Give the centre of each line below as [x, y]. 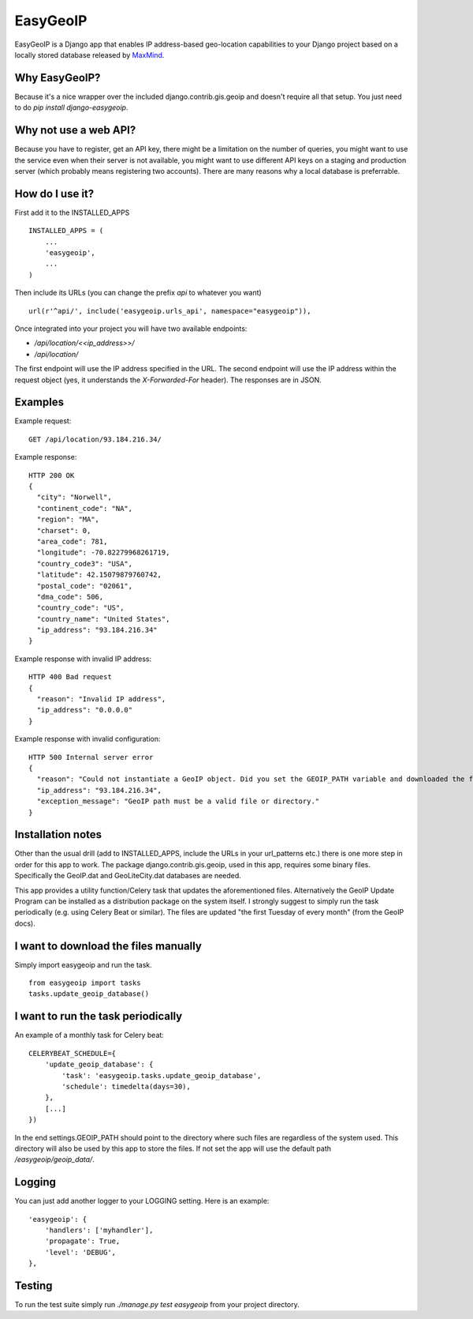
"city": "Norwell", [74, 497]
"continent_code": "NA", [85, 508]
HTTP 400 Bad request [70, 677]
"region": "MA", [68, 520]
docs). [25, 923]
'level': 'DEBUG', [80, 1252]
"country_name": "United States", [103, 619]
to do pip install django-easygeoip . [71, 107]
